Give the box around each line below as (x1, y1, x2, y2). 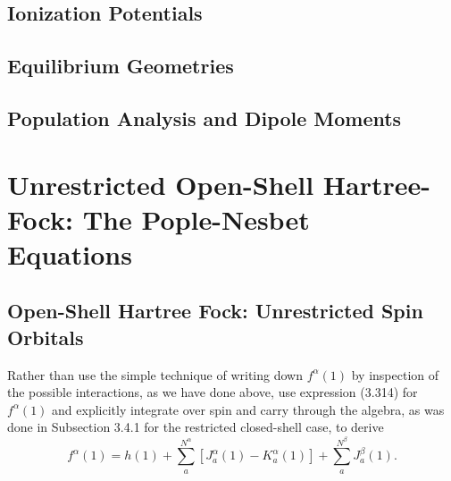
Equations (7, 235, 132, 272)
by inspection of (351, 365, 439, 384)
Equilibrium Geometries (7, 52, 234, 80)
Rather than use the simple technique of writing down (7, 365, 303, 384)
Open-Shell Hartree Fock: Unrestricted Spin (7, 297, 423, 325)
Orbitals (7, 323, 84, 350)
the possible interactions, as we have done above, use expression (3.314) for (7, 383, 418, 401)
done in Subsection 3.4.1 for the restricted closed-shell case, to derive (7, 418, 384, 436)
